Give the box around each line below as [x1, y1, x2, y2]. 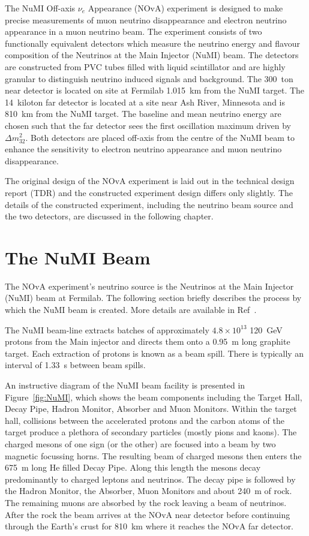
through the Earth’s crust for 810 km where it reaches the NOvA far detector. [5, 520, 294, 532]
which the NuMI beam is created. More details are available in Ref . [5, 303, 257, 315]
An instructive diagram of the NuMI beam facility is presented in [5, 378, 245, 391]
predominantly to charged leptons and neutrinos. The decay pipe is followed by [5, 472, 296, 485]
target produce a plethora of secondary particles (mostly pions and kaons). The [5, 426, 297, 438]
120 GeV [250, 323, 283, 336]
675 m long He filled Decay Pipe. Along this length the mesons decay [5, 461, 261, 474]
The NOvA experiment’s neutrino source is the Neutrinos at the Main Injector [5, 279, 294, 292]
